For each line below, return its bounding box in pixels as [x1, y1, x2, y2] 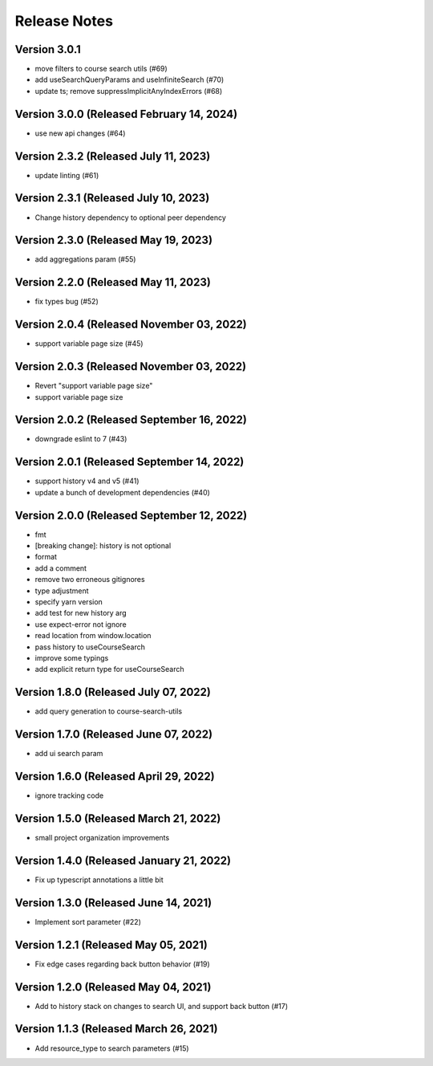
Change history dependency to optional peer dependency [34, 213, 226, 222]
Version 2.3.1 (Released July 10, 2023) [14, 191, 210, 205]
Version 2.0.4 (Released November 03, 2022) [14, 318, 248, 332]
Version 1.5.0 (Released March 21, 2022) [14, 812, 221, 825]
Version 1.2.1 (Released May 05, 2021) [14, 938, 208, 951]
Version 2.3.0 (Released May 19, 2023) [14, 234, 212, 247]
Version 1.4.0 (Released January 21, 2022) [14, 853, 232, 867]
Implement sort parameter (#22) [34, 917, 142, 926]
